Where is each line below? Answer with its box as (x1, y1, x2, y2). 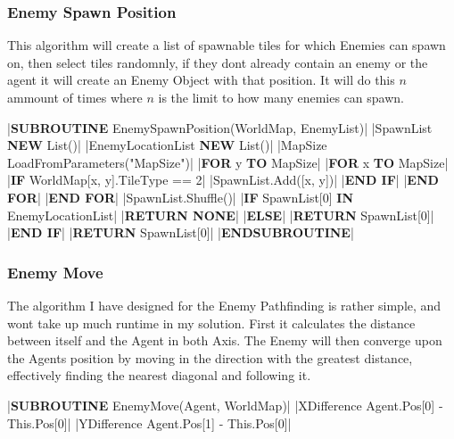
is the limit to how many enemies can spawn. (158, 88, 405, 106)
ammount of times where (7, 88, 143, 106)
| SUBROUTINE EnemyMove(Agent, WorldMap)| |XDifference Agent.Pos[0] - (7, 395, 443, 414)
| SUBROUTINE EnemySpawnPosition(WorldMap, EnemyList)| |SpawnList (7, 118, 433, 137)
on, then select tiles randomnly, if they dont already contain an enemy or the (7, 53, 428, 71)
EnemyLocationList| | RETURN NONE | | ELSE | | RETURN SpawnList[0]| (7, 205, 434, 224)
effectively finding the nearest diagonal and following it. (7, 366, 311, 385)
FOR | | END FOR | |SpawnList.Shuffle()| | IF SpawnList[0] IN (7, 187, 354, 206)
